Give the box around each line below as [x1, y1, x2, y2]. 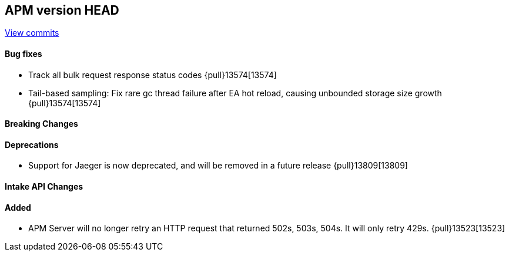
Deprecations [5, 139, 59, 150]
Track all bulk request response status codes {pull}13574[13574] [28, 69, 277, 80]
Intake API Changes [5, 181, 83, 192]
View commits [5, 28, 59, 38]
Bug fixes [5, 49, 42, 59]
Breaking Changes [5, 119, 78, 129]
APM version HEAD [5, 3, 119, 18]
